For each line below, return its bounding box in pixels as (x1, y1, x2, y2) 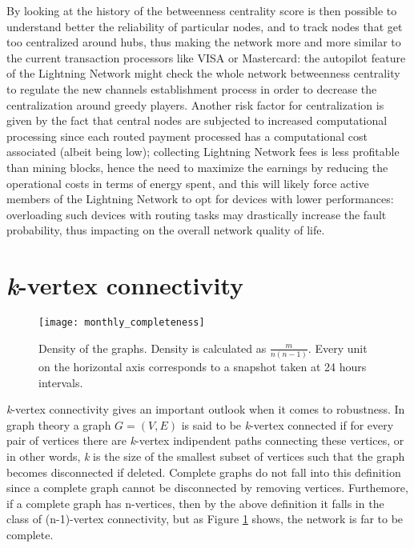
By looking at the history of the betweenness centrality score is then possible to (6, 2, 397, 18)
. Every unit (307, 339, 368, 356)
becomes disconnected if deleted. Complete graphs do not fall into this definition (6, 463, 401, 480)
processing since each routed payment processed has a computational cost (6, 127, 368, 144)
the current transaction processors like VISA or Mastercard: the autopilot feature (6, 49, 406, 66)
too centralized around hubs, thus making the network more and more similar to (6, 34, 401, 50)
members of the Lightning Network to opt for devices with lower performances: (6, 190, 394, 207)
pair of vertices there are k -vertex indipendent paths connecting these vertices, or (6, 432, 404, 449)
